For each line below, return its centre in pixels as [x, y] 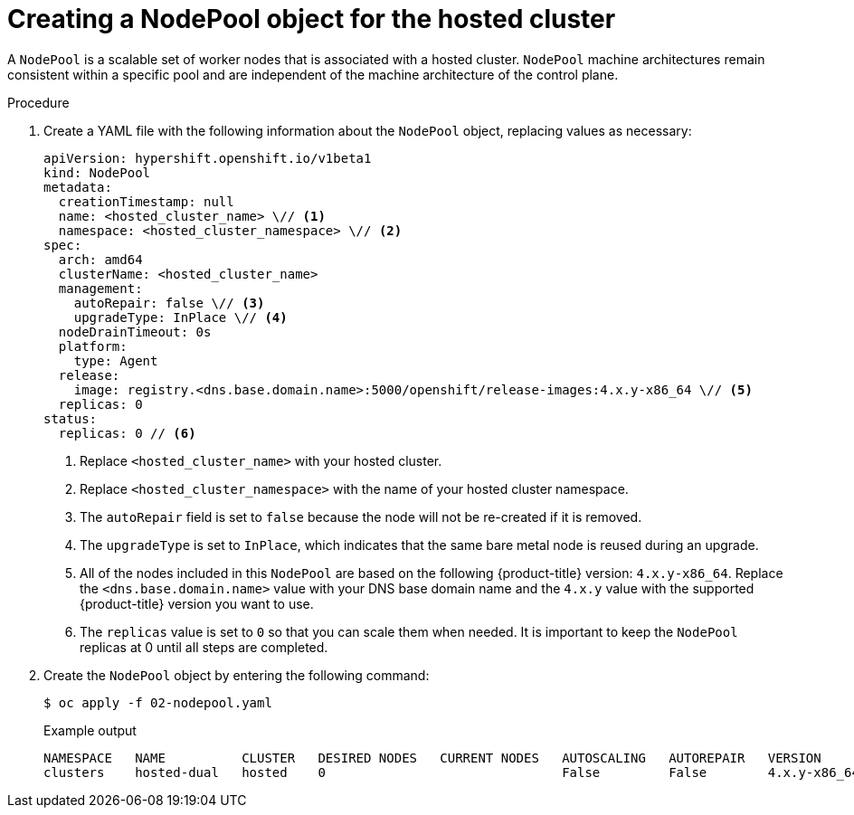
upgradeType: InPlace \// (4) [180, 317]
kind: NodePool [97, 172]
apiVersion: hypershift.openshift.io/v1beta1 [208, 158]
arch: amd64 [100, 259]
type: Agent [116, 360]
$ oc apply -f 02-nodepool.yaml [158, 702]
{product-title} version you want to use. [197, 603]
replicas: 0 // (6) [127, 433]
